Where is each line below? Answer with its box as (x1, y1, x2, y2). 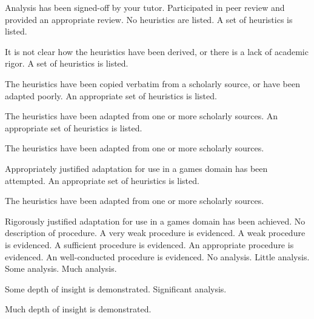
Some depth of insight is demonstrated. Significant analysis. (5, 282, 227, 295)
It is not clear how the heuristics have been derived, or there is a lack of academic (5, 45, 309, 58)
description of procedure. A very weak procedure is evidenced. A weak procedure (5, 226, 306, 239)
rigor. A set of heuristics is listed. (5, 57, 129, 70)
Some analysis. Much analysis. (5, 262, 117, 275)
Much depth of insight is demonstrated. (5, 303, 152, 315)
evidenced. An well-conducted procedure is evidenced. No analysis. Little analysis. (5, 250, 310, 263)
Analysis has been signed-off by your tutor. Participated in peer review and (5, 1, 285, 13)
